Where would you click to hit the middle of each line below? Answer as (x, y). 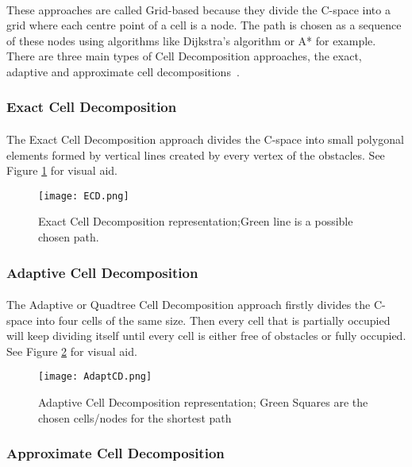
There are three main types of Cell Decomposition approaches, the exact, (184, 56)
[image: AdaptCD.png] (95, 377)
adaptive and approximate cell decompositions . (123, 71)
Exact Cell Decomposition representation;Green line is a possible (196, 221)
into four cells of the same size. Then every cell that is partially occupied (213, 320)
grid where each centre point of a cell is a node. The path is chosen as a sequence (204, 25)
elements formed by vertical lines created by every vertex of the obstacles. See (196, 154)
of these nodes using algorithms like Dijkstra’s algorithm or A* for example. (191, 40)
